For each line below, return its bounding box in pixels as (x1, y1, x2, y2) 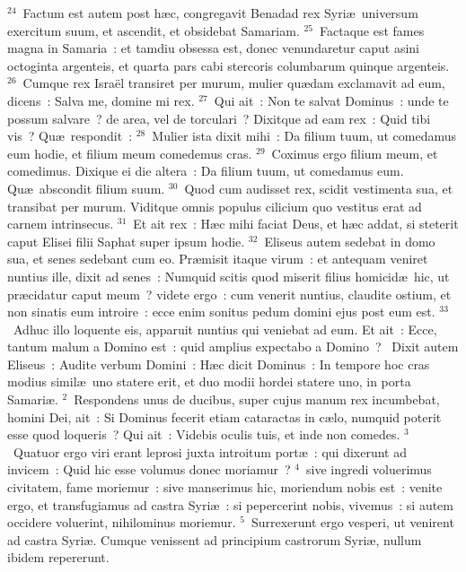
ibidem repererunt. (7, 548, 110, 567)
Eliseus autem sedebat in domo (264, 231, 435, 250)
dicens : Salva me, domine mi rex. (7, 91, 195, 109)
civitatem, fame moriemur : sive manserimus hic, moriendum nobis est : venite (7, 478, 443, 497)
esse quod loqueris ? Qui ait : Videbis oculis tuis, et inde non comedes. (7, 425, 400, 444)
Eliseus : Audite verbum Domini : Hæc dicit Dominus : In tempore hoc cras (7, 354, 430, 373)
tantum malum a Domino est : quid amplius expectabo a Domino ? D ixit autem (7, 337, 459, 356)
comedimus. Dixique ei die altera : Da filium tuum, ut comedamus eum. (7, 161, 404, 180)
